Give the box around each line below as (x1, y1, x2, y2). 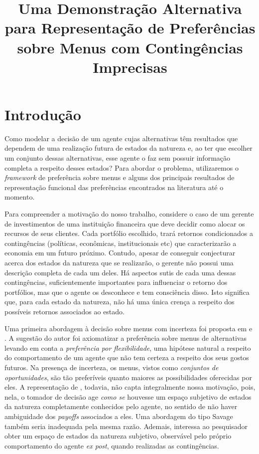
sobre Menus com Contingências (17, 37, 243, 57)
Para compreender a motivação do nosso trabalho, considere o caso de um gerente (4, 209, 254, 219)
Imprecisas (93, 56, 167, 77)
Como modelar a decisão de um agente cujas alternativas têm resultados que (4, 133, 238, 143)
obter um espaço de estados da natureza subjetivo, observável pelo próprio (4, 431, 232, 441)
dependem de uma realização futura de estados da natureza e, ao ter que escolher (4, 143, 253, 153)
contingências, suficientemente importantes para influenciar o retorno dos (4, 277, 228, 287)
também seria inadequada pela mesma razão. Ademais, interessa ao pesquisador (4, 421, 248, 431)
